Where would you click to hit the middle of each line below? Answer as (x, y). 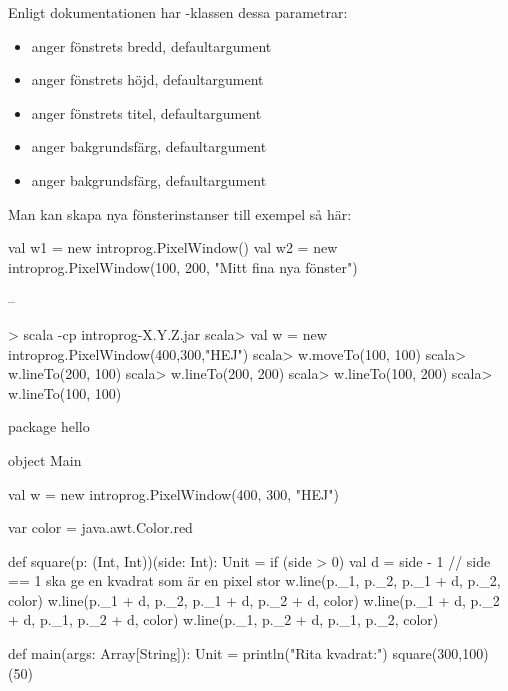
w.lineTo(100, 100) (65, 392)
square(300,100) (440, 653)
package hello (49, 426)
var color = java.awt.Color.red (100, 527)
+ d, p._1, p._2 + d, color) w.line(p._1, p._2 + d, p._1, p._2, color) (223, 619)
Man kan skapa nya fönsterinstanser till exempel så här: (180, 213)
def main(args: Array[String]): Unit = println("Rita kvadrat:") (198, 653)
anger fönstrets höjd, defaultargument (147, 79)
